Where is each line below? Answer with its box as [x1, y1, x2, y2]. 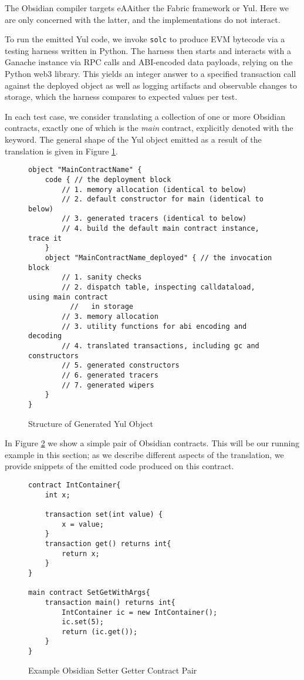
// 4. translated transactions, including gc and [62, 342, 259, 350]
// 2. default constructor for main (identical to [62, 195, 264, 204]
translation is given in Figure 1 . [5, 144, 118, 157]
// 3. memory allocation [62, 312, 158, 321]
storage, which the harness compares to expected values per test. [5, 90, 238, 103]
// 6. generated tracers [62, 371, 158, 379]
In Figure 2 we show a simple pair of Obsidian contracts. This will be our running [5, 437, 300, 449]
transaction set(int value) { [45, 510, 163, 519]
